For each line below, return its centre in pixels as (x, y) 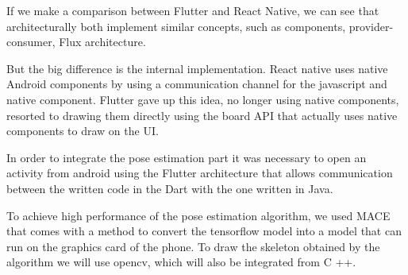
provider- (371, 26)
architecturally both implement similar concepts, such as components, (176, 26)
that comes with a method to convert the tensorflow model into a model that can (204, 231)
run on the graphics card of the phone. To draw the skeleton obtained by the (193, 246)
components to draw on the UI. (83, 131)
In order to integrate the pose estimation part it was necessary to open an (187, 157)
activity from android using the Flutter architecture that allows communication (200, 173)
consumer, (31, 42)
